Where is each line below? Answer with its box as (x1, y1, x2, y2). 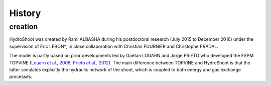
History (9, 8, 41, 19)
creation (9, 22, 38, 31)
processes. (9, 73, 33, 80)
